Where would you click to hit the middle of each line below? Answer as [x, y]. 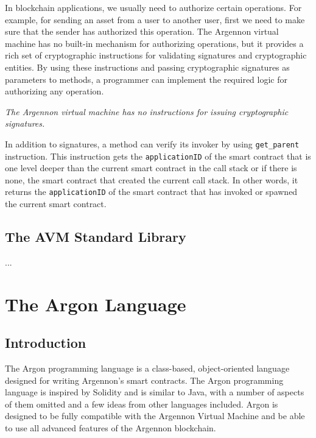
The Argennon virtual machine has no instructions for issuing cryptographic [147, 111]
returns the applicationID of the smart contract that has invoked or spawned [151, 192]
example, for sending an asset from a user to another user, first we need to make [155, 19]
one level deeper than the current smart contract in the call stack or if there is [151, 168]
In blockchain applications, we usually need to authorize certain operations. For [153, 7]
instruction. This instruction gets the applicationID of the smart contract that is [158, 156]
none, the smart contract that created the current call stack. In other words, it [152, 179]
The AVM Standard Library [96, 237]
